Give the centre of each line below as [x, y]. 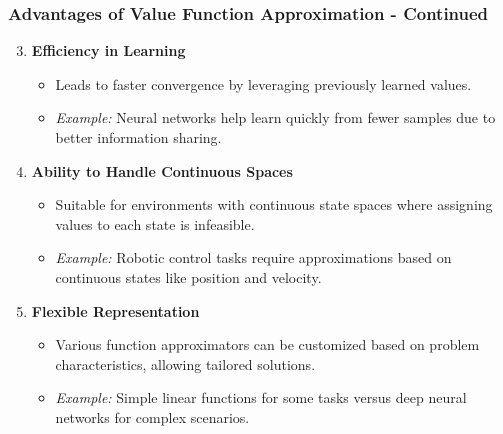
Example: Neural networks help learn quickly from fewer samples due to [275, 117]
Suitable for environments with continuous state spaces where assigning [274, 204]
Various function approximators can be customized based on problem [267, 344]
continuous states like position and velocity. [188, 276]
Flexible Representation [115, 310]
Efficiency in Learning [108, 50]
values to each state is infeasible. [155, 223]
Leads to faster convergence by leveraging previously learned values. [263, 83]
